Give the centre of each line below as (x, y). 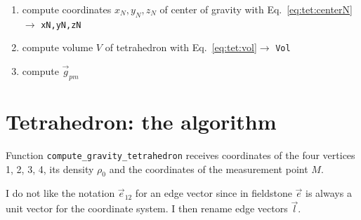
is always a (329, 193)
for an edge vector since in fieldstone (214, 193)
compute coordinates (67, 9)
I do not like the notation (60, 193)
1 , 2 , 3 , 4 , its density (50, 169)
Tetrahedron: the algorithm (141, 122)
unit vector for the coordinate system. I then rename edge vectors (147, 208)
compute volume (58, 47)
